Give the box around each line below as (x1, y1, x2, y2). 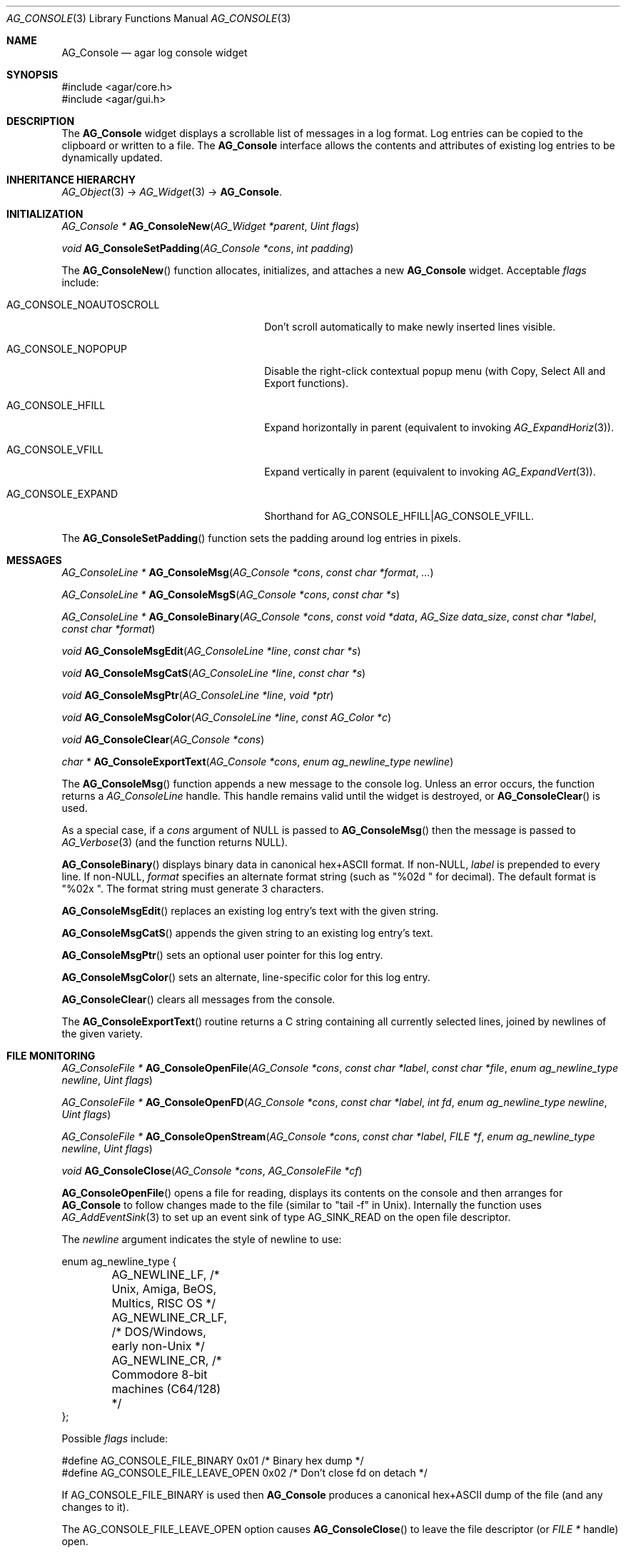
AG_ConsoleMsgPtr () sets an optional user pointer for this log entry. (61, 949, 383, 961)
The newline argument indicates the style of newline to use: (61, 1233, 342, 1245)
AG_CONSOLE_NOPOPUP (6, 343, 128, 355)
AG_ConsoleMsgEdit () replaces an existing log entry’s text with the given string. (61, 905, 439, 917)
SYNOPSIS (6, 69, 59, 81)
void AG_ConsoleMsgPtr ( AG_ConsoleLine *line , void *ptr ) (61, 689, 334, 701)
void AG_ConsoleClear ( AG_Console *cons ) (61, 733, 265, 745)
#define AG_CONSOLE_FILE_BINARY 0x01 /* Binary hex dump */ (61, 1454, 364, 1467)
